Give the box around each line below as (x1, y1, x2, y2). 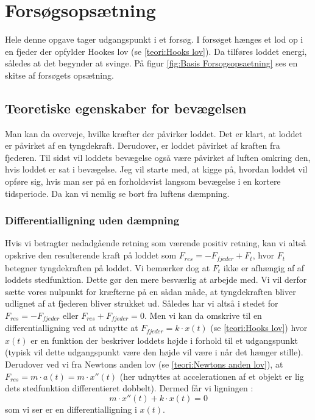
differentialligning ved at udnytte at (5, 321, 138, 334)
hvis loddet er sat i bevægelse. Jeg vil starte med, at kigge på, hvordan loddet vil (5, 163, 308, 176)
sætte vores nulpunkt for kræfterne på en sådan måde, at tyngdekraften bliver (5, 285, 296, 297)
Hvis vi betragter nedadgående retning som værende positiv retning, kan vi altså (5, 237, 306, 249)
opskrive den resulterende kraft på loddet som (5, 249, 177, 262)
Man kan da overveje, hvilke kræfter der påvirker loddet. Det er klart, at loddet (5, 127, 303, 140)
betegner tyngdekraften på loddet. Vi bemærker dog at (5, 261, 210, 274)
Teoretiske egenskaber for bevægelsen (5, 98, 247, 117)
